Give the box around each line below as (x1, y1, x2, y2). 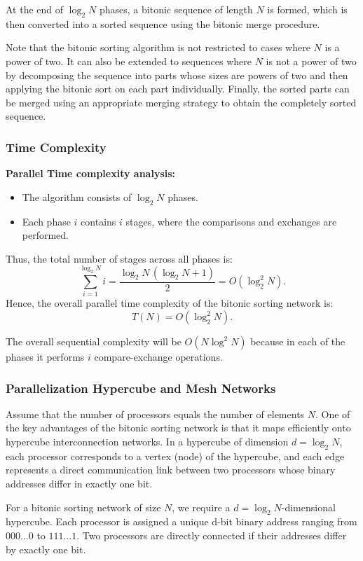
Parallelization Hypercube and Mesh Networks (6, 379, 276, 396)
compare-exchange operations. (94, 349, 223, 364)
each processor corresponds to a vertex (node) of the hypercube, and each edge (6, 448, 345, 463)
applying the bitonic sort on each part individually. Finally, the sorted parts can (6, 81, 350, 96)
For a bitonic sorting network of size (6, 499, 161, 514)
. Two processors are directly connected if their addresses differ (76, 527, 347, 542)
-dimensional (281, 499, 336, 514)
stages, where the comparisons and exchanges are (125, 214, 337, 228)
